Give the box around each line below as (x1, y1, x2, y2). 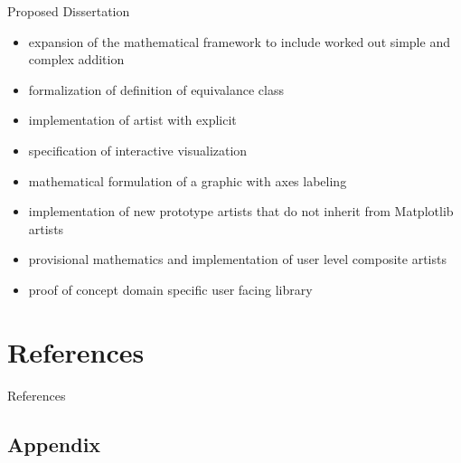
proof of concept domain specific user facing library (28, 279, 313, 298)
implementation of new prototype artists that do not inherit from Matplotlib (28, 202, 454, 221)
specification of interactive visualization (28, 140, 248, 159)
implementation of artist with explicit (28, 110, 237, 129)
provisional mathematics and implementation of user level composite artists (28, 250, 447, 269)
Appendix (7, 430, 101, 458)
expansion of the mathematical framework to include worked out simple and (28, 32, 450, 51)
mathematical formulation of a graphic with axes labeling (28, 171, 347, 190)
